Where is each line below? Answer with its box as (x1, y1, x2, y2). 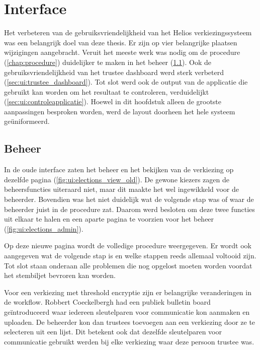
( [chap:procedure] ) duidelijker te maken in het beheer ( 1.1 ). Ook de (4, 56, 212, 67)
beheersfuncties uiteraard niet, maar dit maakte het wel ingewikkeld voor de (4, 184, 239, 194)
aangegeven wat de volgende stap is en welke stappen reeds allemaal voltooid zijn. (4, 250, 256, 261)
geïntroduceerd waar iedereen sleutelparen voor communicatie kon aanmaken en (4, 306, 250, 317)
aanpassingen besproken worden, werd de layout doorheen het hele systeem (4, 106, 235, 116)
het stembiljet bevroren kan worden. (4, 270, 116, 281)
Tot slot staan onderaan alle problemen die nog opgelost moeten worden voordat (4, 260, 252, 270)
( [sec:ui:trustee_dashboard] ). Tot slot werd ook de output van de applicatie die (4, 77, 248, 87)
